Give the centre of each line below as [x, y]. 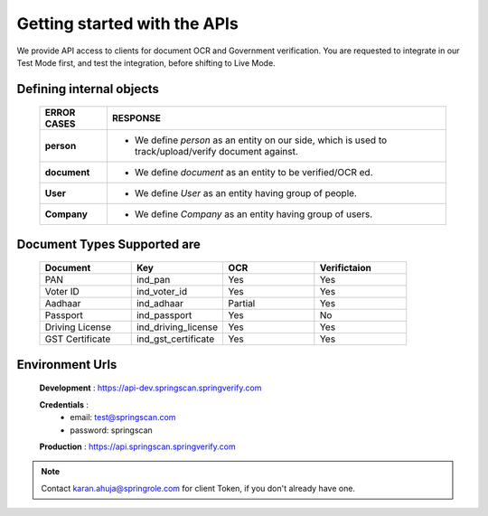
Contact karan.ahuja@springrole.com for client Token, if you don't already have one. [198, 488]
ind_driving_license [177, 327]
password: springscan [111, 430]
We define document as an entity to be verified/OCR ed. [253, 173]
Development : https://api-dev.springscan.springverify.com [150, 388]
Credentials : [64, 404]
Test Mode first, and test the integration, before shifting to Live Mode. [146, 62]
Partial [242, 304]
